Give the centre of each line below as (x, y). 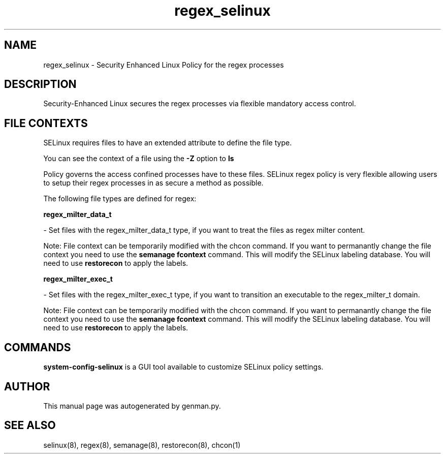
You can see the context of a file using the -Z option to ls (139, 159)
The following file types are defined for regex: (120, 199)
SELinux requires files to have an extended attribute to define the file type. (168, 143)
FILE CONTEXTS (46, 123)
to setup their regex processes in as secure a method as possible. (153, 183)
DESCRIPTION (40, 84)
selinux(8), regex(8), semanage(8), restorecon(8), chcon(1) (142, 445)
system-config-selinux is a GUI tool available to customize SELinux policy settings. (183, 367)
